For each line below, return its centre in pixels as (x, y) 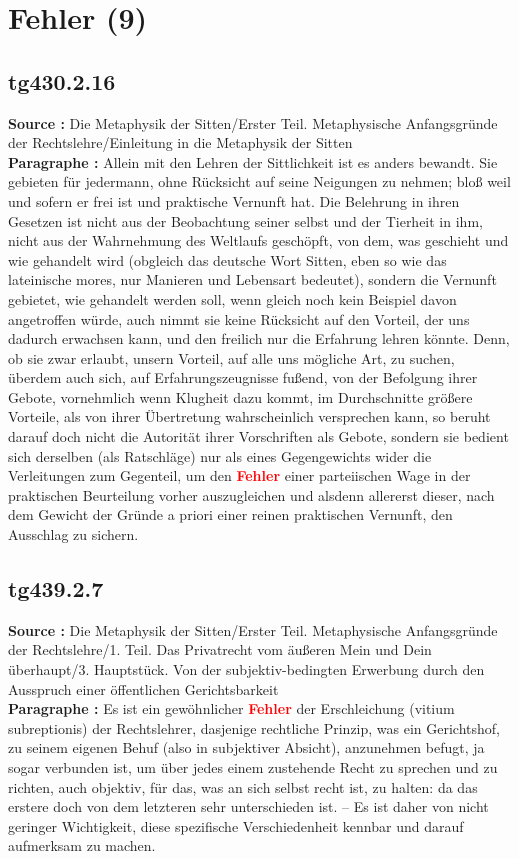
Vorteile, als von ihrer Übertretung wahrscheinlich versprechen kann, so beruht (249, 416)
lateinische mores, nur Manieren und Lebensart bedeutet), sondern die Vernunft (252, 279)
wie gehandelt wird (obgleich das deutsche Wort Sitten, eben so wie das (227, 259)
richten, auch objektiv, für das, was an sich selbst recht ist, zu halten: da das (243, 786)
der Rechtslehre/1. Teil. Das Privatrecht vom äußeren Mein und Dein (220, 649)
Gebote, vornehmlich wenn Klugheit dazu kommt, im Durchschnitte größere (240, 396)
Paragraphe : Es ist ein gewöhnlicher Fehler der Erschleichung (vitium (231, 708)
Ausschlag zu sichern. (73, 534)
